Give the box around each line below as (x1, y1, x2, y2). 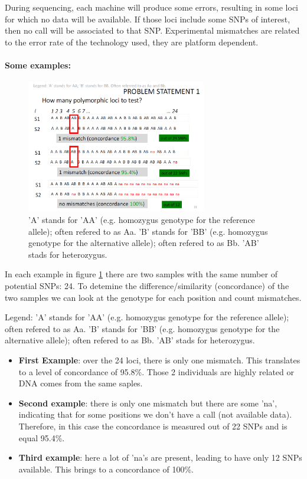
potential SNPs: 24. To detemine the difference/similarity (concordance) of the (5, 280, 289, 291)
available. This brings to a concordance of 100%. (18, 462, 194, 475)
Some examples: (5, 58, 71, 71)
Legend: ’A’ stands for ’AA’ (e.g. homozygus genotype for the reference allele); (5, 311, 289, 323)
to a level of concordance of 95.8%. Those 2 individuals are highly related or (18, 365, 294, 378)
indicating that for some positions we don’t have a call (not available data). (18, 408, 292, 421)
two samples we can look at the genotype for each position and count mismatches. (5, 291, 302, 303)
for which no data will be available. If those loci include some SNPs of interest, (5, 12, 290, 25)
